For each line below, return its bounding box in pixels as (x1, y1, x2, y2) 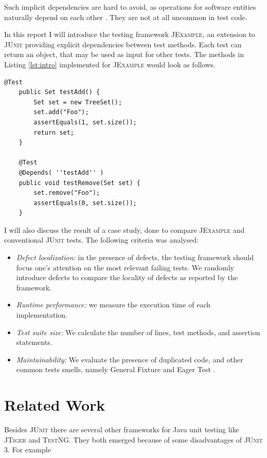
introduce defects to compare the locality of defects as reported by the (16, 272, 238, 283)
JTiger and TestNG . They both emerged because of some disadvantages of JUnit (4, 434, 263, 445)
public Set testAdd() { (19, 88, 100, 96)
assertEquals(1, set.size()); (33, 118, 137, 126)
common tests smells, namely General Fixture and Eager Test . (16, 364, 216, 375)
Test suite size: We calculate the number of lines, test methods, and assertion (16, 326, 260, 337)
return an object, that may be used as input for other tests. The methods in (4, 49, 244, 60)
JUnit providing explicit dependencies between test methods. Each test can (4, 39, 242, 49)
